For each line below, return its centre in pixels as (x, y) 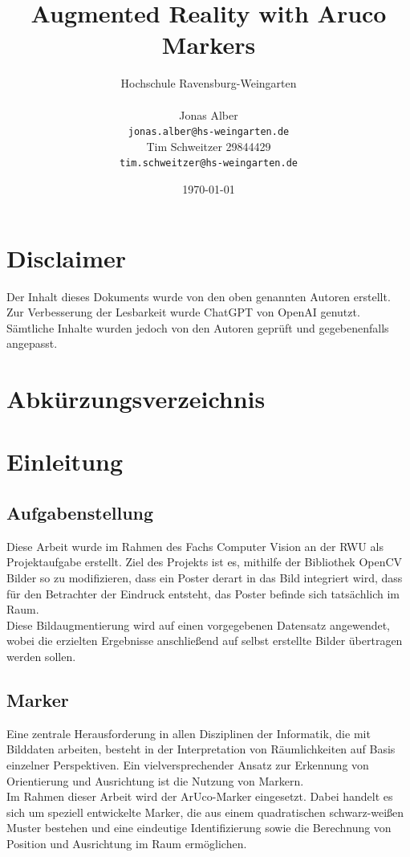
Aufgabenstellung (80, 513)
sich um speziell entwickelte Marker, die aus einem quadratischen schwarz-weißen (205, 812)
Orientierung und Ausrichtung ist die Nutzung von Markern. (155, 780)
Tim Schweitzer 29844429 (209, 146)
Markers (209, 45)
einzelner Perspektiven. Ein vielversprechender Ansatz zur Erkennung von (188, 765)
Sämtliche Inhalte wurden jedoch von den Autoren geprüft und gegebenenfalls (198, 327)
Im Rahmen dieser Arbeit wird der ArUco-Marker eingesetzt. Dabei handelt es (200, 796)
